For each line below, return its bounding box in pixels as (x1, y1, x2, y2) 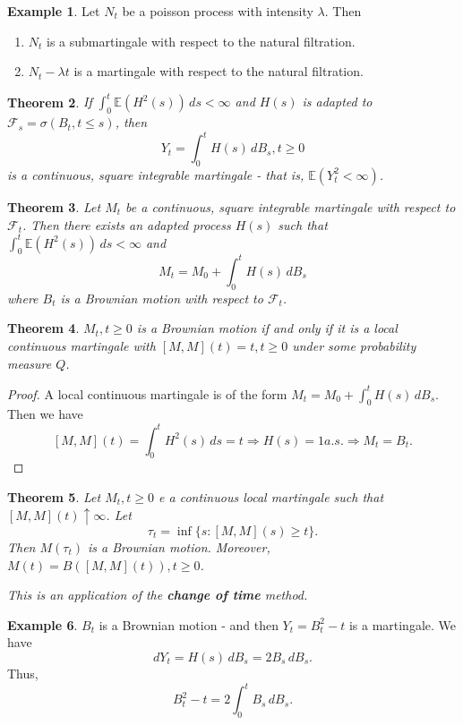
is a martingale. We (348, 615, 457, 634)
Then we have (7, 405, 83, 423)
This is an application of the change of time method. (7, 585, 308, 604)
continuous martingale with (7, 336, 156, 354)
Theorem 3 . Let (7, 197, 101, 216)
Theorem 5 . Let (7, 487, 101, 506)
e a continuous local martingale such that (159, 487, 384, 506)
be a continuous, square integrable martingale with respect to (125, 197, 456, 216)
